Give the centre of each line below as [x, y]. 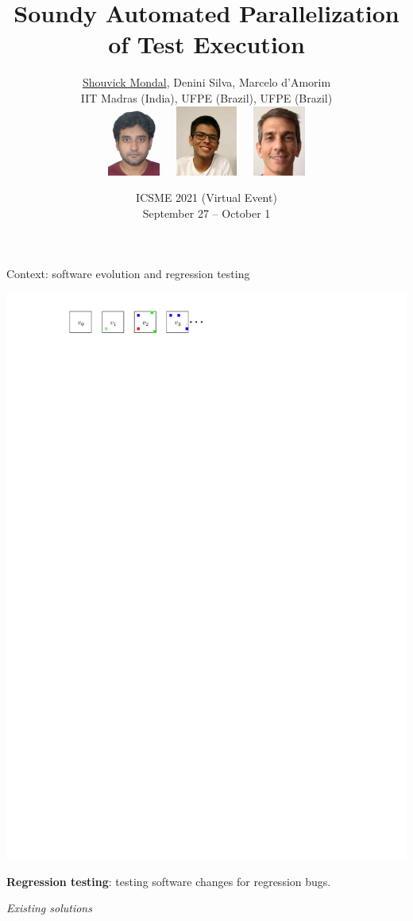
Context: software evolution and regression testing [128, 273]
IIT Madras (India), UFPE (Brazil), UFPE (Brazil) [206, 97]
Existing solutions [49, 908]
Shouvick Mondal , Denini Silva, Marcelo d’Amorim [206, 82]
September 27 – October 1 [206, 213]
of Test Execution [206, 44]
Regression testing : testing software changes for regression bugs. [169, 881]
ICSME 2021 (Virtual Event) [206, 197]
